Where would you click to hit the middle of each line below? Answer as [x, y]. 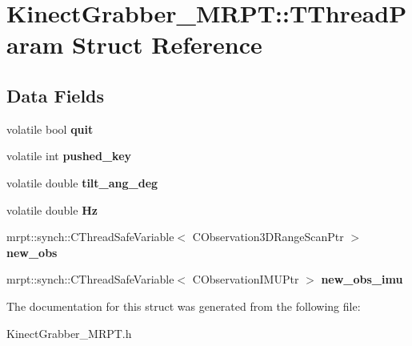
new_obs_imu [362, 279]
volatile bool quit [50, 129]
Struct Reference [167, 44]
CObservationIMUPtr [246, 279]
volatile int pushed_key [69, 156]
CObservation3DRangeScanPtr [268, 237]
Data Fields [56, 95]
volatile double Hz [52, 209]
